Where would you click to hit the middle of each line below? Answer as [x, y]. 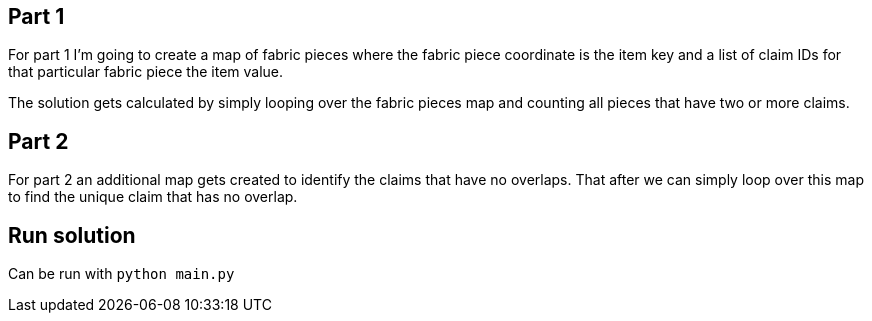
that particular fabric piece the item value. [146, 72]
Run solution [72, 235]
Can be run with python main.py [121, 274]
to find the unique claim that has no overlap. [153, 197]
